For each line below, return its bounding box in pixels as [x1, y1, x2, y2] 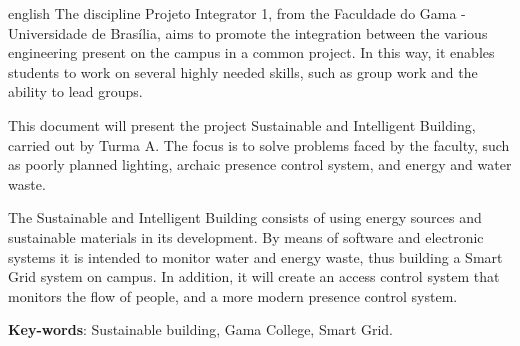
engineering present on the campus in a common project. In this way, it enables [8, 42, 495, 63]
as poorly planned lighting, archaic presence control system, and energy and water [8, 154, 512, 175]
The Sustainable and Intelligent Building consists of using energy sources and [8, 207, 482, 228]
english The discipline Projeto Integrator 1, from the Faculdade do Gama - [8, 3, 466, 23]
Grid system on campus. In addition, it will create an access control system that [8, 266, 500, 287]
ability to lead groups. [8, 81, 143, 102]
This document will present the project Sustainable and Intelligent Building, [8, 114, 476, 135]
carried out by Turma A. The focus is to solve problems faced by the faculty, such [8, 134, 510, 155]
